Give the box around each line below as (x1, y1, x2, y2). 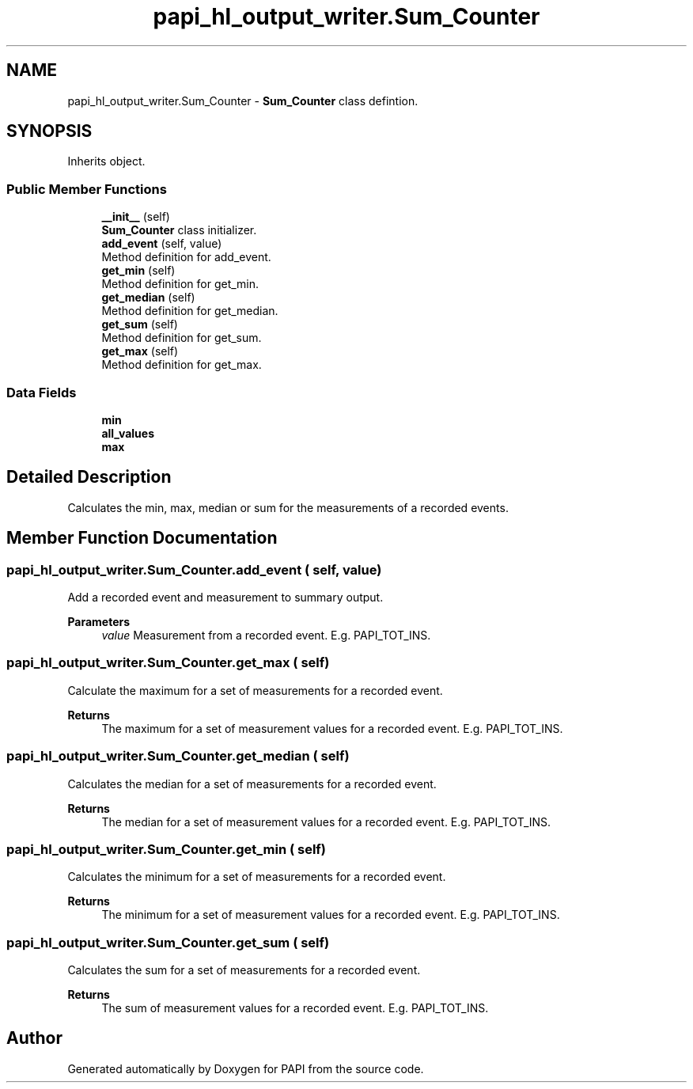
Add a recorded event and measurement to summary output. (67, 590, 384, 604)
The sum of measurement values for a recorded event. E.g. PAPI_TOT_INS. (101, 1001, 489, 1015)
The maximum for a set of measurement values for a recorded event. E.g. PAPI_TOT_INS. (101, 721, 563, 735)
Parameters (67, 615, 131, 628)
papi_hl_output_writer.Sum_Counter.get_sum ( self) (6, 934, 330, 951)
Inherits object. (67, 154, 146, 169)
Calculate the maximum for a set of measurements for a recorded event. (67, 683, 443, 697)
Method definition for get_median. (101, 304, 278, 318)
